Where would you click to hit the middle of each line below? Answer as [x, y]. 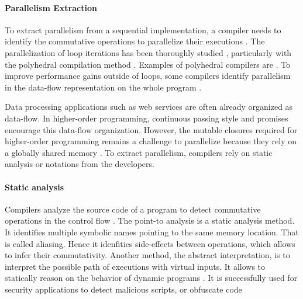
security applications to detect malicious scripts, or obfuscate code [123, 289]
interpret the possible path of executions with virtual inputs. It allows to [135, 266]
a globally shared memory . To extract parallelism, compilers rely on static [139, 152]
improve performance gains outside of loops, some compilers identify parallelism [148, 76]
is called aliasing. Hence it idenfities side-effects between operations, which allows [150, 243]
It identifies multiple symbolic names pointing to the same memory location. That [152, 232]
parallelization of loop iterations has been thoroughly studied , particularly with [148, 52]
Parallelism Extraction [51, 7]
